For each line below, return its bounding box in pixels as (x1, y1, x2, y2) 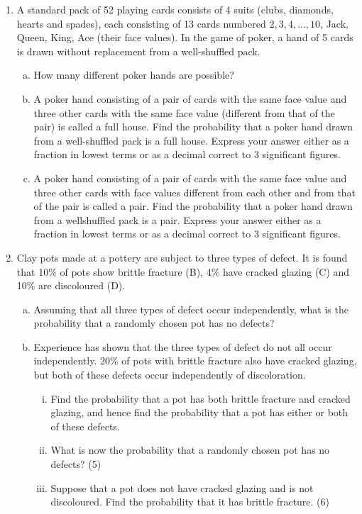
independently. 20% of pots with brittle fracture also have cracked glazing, (33, 353, 357, 368)
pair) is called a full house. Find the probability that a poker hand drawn (33, 119, 353, 134)
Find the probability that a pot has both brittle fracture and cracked (50, 391, 351, 406)
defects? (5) (50, 457, 102, 471)
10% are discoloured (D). (16, 278, 126, 293)
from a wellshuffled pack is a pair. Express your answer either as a (33, 212, 322, 227)
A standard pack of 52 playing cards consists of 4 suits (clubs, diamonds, (16, 2, 334, 16)
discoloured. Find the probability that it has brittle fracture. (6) (50, 494, 330, 509)
